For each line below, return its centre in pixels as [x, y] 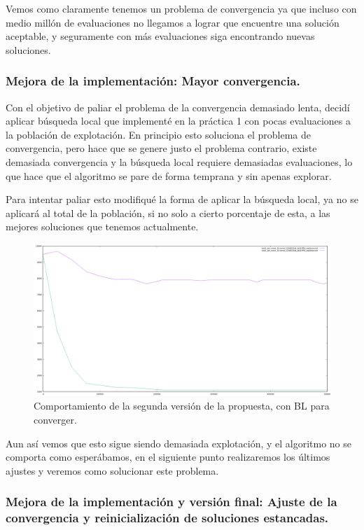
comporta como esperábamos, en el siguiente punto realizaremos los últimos [168, 457]
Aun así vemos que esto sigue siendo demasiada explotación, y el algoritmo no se [179, 443]
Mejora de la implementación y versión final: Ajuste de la [171, 502]
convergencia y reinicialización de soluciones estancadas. [167, 518]
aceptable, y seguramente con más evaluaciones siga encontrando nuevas [160, 36]
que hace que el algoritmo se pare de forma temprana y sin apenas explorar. [169, 175]
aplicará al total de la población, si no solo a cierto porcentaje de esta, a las [168, 212]
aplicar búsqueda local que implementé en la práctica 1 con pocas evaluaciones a [178, 121]
